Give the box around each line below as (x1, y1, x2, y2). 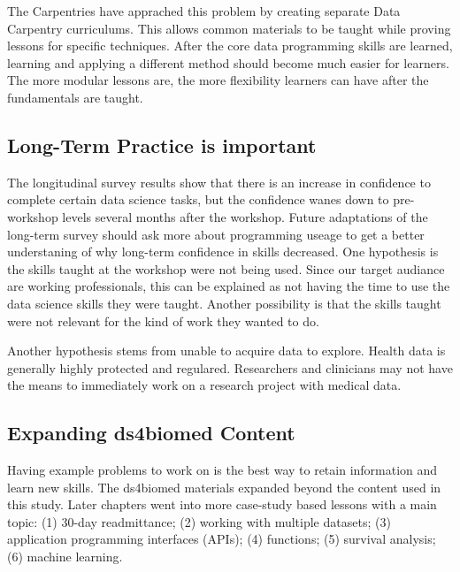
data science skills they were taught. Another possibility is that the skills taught (7, 294, 441, 312)
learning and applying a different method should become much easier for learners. (7, 53, 449, 72)
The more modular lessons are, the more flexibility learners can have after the (7, 71, 429, 89)
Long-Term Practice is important (7, 131, 317, 158)
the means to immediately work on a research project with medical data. (7, 376, 402, 394)
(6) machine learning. (7, 547, 123, 566)
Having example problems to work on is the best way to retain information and (7, 461, 438, 479)
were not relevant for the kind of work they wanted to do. (7, 311, 319, 330)
